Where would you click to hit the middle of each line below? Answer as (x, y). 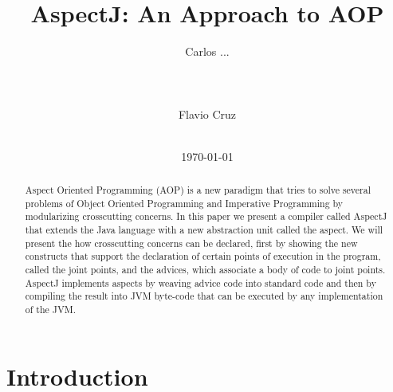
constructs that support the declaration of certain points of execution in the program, (203, 256)
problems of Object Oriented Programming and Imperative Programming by (184, 203)
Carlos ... (207, 51)
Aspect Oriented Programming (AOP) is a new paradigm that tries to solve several (198, 190)
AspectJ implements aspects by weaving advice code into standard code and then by (200, 282)
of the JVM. (51, 309)
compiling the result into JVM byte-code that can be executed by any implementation (204, 296)
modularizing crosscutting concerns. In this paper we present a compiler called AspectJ (206, 216)
